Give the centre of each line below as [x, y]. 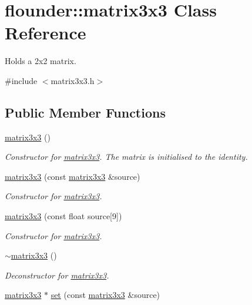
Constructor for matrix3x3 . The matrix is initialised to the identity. [126, 157]
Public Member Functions [85, 112]
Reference [46, 33]
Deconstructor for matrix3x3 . [57, 275]
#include [21, 80]
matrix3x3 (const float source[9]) [63, 216]
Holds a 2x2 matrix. [41, 61]
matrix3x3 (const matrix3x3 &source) [73, 176]
